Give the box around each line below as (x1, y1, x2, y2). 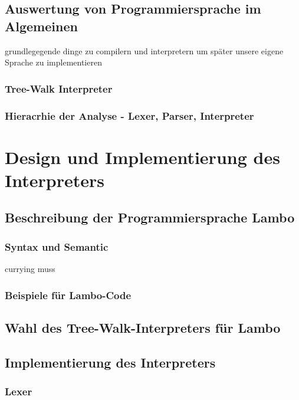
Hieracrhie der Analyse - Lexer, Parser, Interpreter (5, 108, 254, 123)
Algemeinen (5, 17, 78, 35)
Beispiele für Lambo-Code (5, 287, 132, 302)
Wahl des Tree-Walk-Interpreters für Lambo (5, 318, 281, 336)
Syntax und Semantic (5, 239, 109, 254)
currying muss (5, 263, 55, 275)
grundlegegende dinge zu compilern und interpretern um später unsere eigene (5, 44, 284, 57)
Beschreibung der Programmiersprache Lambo (5, 208, 295, 227)
